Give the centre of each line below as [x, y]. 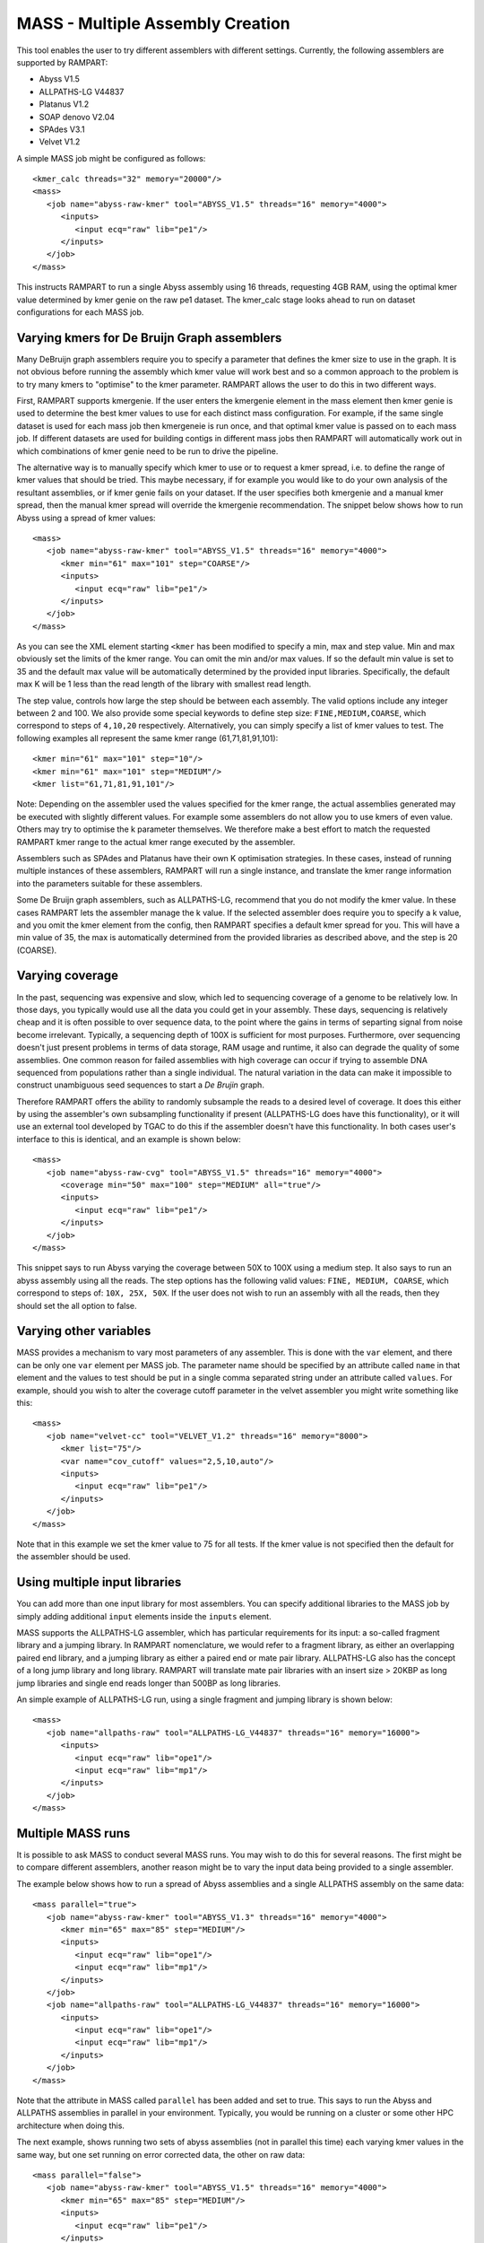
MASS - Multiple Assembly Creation [153, 23]
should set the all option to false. [77, 1305]
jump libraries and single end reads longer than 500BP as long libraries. [149, 1683]
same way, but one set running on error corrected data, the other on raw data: [161, 2154]
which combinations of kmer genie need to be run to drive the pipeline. [147, 451]
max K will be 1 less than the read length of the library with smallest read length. [164, 684]
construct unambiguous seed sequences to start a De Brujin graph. [140, 1085]
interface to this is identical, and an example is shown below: [129, 1139]
